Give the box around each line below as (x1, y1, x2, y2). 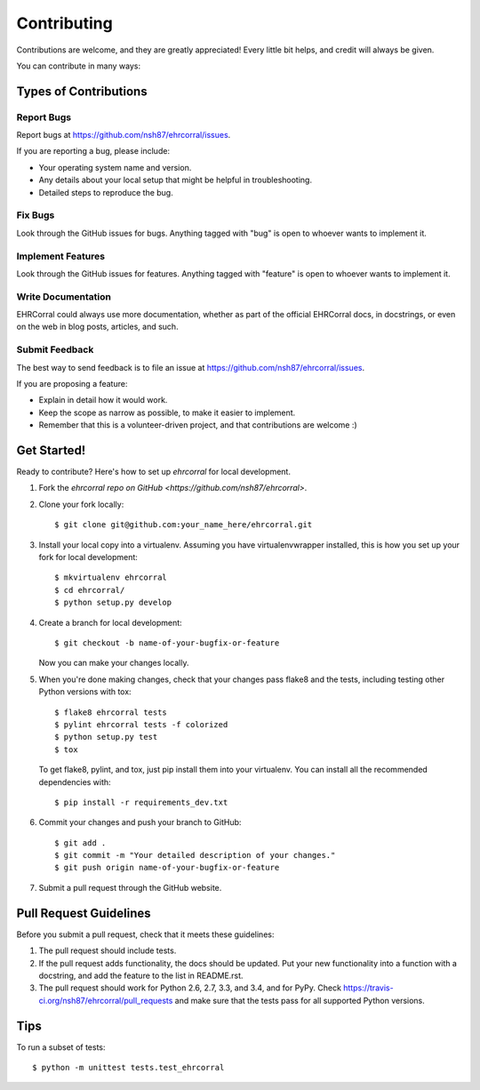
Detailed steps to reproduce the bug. (38, 187, 173, 197)
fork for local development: (38, 552, 138, 563)
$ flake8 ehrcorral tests (54, 707, 168, 717)
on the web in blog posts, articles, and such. (16, 321, 179, 333)
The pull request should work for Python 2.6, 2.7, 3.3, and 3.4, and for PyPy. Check (38, 982, 342, 993)
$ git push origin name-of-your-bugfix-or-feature (54, 862, 280, 873)
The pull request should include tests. (38, 945, 177, 956)
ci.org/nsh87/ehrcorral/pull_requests (38, 995, 173, 1006)
